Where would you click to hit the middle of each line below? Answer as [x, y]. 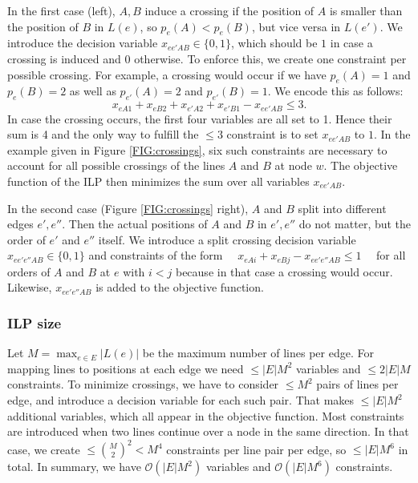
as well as [93, 91]
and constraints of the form [156, 255]
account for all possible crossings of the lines [116, 165]
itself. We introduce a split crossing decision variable [227, 239]
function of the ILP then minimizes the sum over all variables [158, 181]
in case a [351, 43]
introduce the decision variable [83, 43]
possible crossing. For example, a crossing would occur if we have [167, 74]
